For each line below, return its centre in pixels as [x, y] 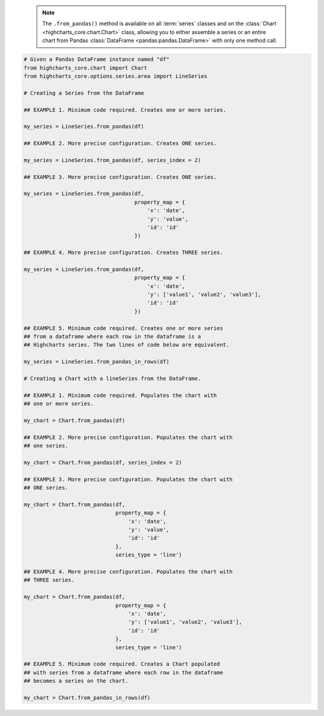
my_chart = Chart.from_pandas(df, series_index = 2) [103, 462]
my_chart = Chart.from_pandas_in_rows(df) [87, 697]
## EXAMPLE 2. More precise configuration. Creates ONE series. [120, 143]
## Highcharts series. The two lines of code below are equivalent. [127, 345]
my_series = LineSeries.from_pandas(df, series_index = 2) [112, 160]
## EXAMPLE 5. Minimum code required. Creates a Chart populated [122, 664]
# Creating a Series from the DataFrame [84, 93]
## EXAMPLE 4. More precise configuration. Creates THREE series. [123, 253]
